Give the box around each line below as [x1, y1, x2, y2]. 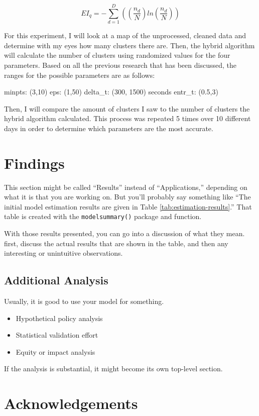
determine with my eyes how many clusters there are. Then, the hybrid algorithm [4, 40, 255, 50]
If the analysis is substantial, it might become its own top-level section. [4, 363, 223, 374]
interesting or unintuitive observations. [4, 248, 123, 258]
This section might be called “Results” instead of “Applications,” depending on [4, 181, 247, 192]
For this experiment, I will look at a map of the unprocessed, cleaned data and [4, 30, 246, 41]
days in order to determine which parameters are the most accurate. [4, 123, 213, 133]
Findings [4, 152, 65, 173]
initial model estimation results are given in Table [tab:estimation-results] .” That [4, 201, 252, 212]
